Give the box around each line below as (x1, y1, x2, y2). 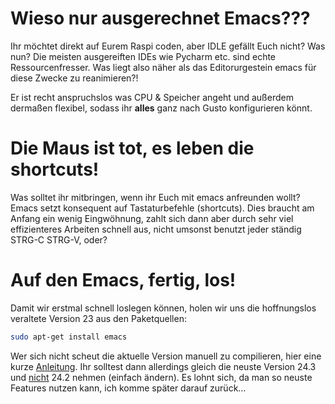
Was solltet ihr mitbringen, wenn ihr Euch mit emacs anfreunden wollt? (10, 191, 301, 203)
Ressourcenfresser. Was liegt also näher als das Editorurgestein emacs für (10, 61, 317, 73)
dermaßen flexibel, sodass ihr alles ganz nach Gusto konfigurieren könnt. (10, 102, 313, 114)
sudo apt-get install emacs (10, 332, 128, 342)
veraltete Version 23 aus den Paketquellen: (10, 312, 187, 324)
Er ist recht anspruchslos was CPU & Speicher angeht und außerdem (10, 91, 294, 103)
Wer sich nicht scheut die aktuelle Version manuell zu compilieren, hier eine (10, 350, 322, 362)
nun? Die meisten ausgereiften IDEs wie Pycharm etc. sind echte (10, 50, 277, 62)
